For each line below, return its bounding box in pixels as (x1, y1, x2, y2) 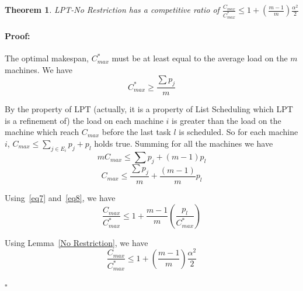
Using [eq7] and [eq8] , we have (5, 191, 116, 203)
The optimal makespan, (5, 52, 89, 64)
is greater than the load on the (172, 114, 281, 126)
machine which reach (5, 126, 79, 138)
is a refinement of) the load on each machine (5, 114, 163, 126)
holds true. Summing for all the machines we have (94, 137, 273, 149)
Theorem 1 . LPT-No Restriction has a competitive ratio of (5, 4, 220, 15)
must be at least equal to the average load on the (112, 52, 288, 64)
